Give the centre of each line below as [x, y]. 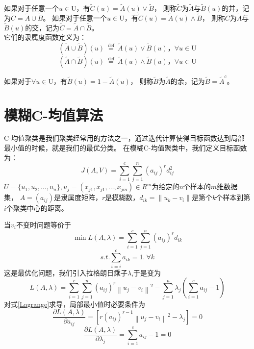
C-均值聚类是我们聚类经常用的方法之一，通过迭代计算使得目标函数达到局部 [124, 138]
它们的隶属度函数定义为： [45, 37]
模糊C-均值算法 [53, 114]
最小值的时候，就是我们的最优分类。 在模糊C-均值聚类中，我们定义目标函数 [126, 148]
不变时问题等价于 [43, 224]
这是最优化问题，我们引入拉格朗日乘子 [66, 272]
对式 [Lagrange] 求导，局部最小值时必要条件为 [75, 304]
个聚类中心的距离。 [37, 208]
